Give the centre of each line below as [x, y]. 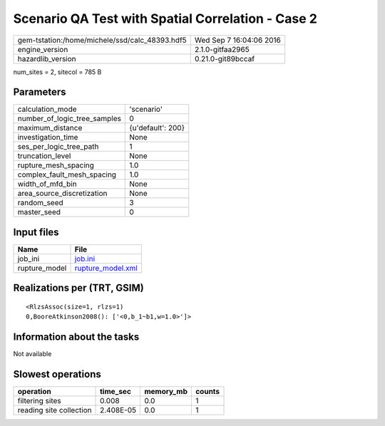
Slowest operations [57, 374]
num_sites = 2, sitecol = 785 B [57, 72]
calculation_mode [47, 109]
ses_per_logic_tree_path [58, 147]
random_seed [40, 203]
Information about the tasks [76, 337]
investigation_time [48, 137]
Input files [36, 232]
